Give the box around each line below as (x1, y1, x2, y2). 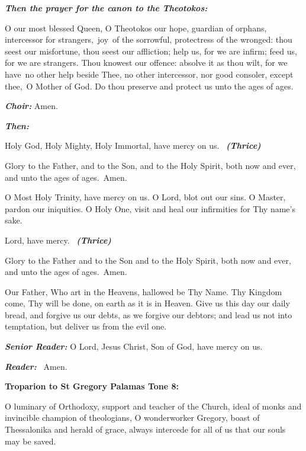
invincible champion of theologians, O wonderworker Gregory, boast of (5, 411, 260, 424)
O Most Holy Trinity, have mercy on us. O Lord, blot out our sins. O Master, (5, 191, 286, 203)
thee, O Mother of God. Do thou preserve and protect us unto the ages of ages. (5, 79, 294, 92)
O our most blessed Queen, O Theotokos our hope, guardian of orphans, (5, 21, 267, 34)
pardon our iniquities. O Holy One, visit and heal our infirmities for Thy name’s (5, 202, 295, 215)
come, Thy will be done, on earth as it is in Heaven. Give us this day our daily (5, 297, 290, 309)
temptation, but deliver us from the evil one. (5, 320, 167, 332)
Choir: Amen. (5, 100, 58, 112)
